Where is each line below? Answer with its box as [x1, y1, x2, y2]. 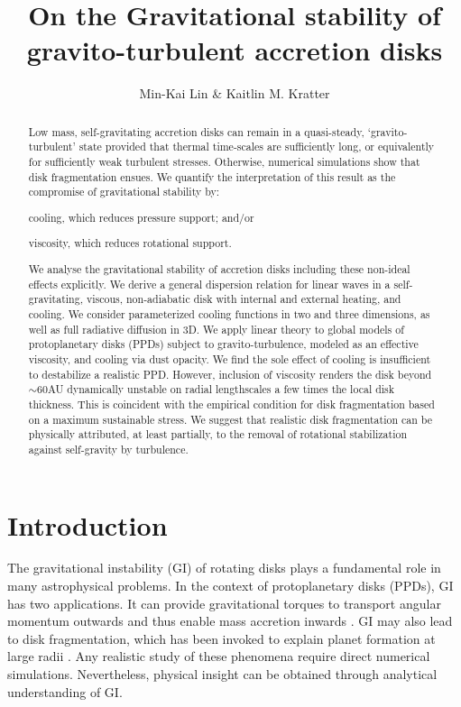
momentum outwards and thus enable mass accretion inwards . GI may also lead [7, 611, 453, 630]
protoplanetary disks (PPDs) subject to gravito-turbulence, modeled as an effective [28, 336, 419, 352]
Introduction [7, 506, 168, 543]
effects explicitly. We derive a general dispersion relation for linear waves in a [28, 276, 391, 291]
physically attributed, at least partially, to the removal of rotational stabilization [28, 427, 407, 442]
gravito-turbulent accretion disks [26, 32, 443, 69]
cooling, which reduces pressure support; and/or [28, 209, 254, 225]
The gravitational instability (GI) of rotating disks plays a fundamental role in [7, 558, 441, 577]
